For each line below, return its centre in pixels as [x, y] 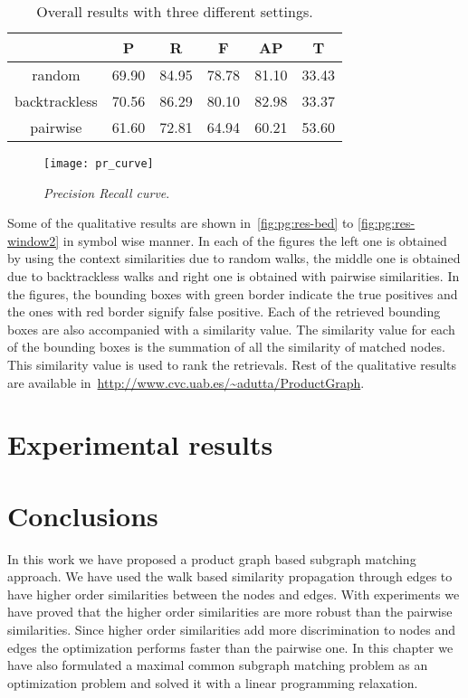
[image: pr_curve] [99, 164]
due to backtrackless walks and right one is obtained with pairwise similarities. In [234, 276]
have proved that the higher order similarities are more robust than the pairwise [230, 612]
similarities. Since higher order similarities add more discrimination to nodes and [232, 630]
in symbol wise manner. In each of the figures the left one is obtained [255, 240]
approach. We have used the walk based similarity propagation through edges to [230, 576]
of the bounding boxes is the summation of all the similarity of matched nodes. [226, 347]
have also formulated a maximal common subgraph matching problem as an [218, 665]
